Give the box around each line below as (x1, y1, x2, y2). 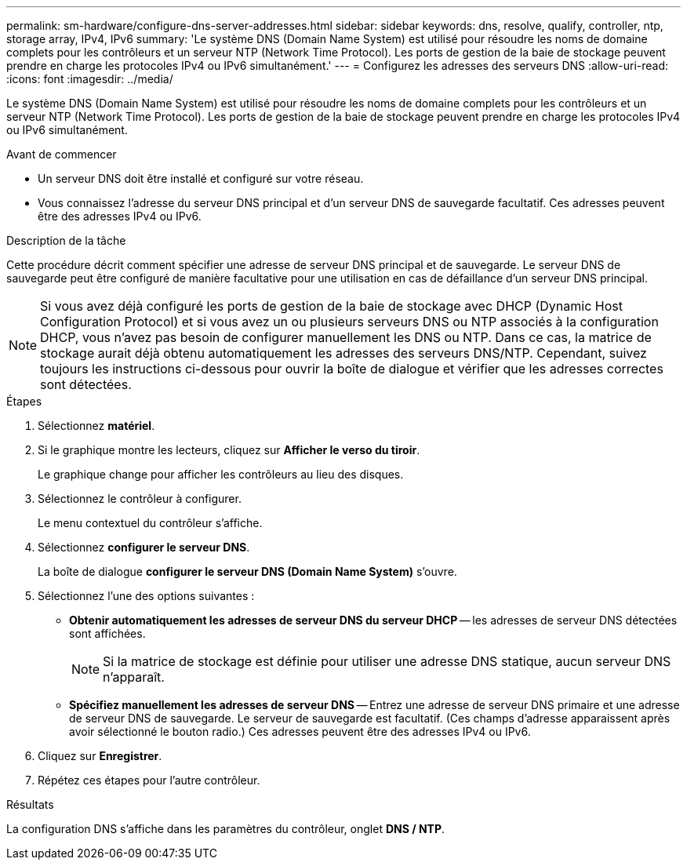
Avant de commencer (6, 147, 117, 161)
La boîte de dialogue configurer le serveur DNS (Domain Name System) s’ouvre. (38, 565, 457, 578)
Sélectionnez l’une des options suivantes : (38, 589, 255, 602)
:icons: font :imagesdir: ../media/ (6, 72, 173, 86)
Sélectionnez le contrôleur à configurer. (38, 492, 242, 505)
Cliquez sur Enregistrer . (38, 749, 162, 762)
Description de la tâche (6, 234, 126, 247)
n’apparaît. (103, 669, 165, 685)
